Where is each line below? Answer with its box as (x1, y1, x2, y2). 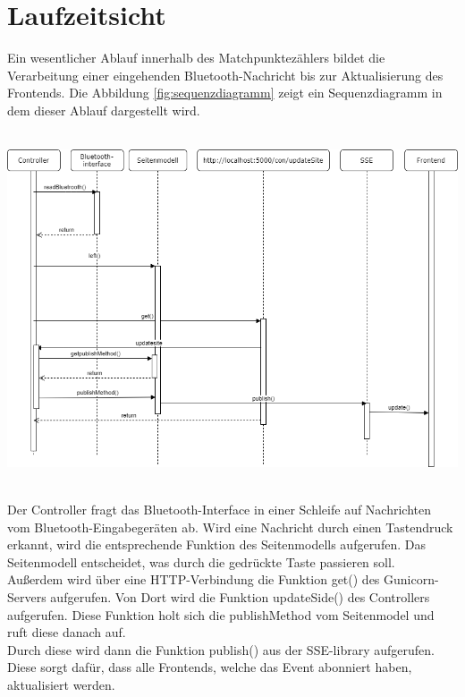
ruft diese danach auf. (7, 623, 126, 642)
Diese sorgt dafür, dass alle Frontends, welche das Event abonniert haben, (7, 658, 412, 676)
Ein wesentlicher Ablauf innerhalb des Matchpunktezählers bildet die (7, 48, 385, 67)
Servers (7, 587, 46, 606)
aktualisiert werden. (7, 675, 115, 693)
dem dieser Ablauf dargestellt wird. (7, 100, 200, 119)
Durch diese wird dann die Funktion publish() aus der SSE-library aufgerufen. (7, 640, 435, 659)
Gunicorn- (384, 570, 439, 589)
